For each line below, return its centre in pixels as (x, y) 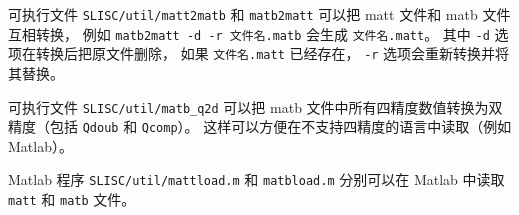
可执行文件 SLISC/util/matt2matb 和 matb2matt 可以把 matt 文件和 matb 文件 (259, 14)
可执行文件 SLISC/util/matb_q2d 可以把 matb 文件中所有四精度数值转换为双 (255, 106)
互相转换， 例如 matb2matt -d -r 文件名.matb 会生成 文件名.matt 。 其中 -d (249, 33)
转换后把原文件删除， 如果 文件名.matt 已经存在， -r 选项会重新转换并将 (272, 53)
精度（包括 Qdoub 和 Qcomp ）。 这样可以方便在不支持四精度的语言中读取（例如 (260, 126)
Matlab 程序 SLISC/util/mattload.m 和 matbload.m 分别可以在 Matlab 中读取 (256, 179)
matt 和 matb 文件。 (72, 199)
